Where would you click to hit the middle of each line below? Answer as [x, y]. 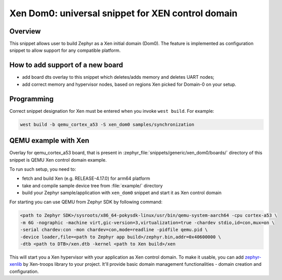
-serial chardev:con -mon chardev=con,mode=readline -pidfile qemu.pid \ [114, 230]
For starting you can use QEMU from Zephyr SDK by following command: [86, 202]
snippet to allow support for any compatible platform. [65, 50]
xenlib [16, 264]
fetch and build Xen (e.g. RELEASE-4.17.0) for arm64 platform [86, 178]
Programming [32, 99]
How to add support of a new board [66, 65]
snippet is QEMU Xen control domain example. [58, 160]
